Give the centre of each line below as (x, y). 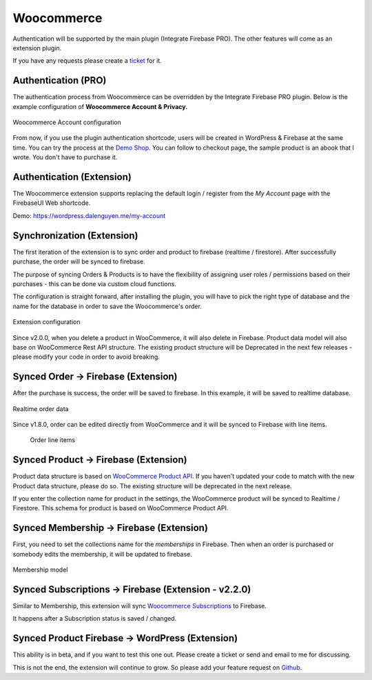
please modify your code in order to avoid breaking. (86, 357)
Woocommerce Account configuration (67, 122)
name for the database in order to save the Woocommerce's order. (107, 306)
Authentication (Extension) (72, 177)
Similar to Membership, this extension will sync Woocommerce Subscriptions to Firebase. (140, 606)
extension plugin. (37, 48)
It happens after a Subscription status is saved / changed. (95, 619)
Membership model (40, 570)
